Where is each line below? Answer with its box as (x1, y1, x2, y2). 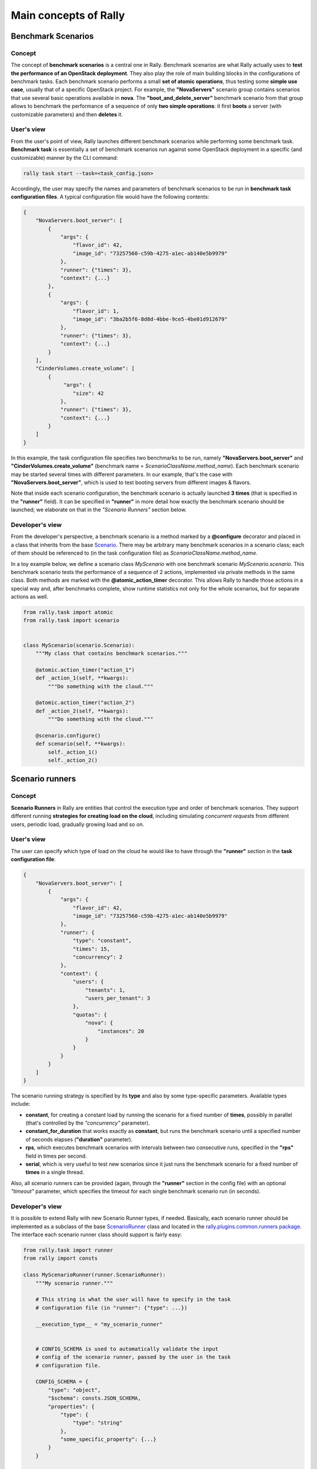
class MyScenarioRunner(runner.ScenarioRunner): (23, 1272, 166, 1278)
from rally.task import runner (23, 1247, 114, 1254)
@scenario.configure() (35, 732, 101, 739)
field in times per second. (25, 1152, 87, 1159)
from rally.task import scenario (23, 617, 120, 624)
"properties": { (48, 1403, 95, 1410)
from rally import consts (23, 1255, 98, 1262)
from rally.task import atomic (23, 609, 114, 616)
